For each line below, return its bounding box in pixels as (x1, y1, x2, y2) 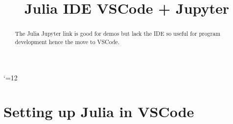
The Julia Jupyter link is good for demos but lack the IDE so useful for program (15, 29, 221, 38)
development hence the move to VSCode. (15, 37, 120, 46)
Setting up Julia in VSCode (3, 101, 194, 122)
